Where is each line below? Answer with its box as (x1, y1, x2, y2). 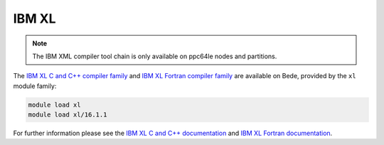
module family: (13, 82, 57, 90)
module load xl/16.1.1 (28, 111, 107, 119)
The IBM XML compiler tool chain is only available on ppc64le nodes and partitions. (32, 52, 277, 60)
